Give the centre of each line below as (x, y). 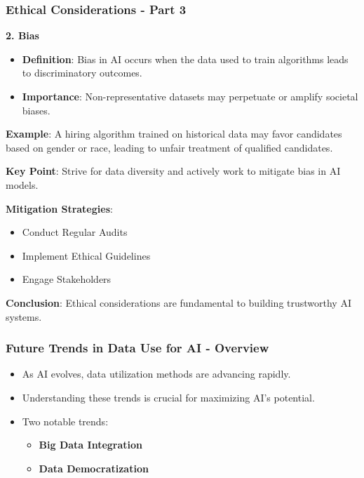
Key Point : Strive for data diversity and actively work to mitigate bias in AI (173, 171)
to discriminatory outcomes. (82, 73)
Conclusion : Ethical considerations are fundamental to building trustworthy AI (178, 302)
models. (22, 184)
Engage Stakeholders (67, 279)
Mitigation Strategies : (59, 208)
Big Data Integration (91, 445)
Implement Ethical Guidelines (86, 255)
